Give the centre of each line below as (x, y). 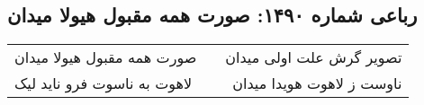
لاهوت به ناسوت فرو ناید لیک (104, 83)
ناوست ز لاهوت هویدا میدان (317, 83)
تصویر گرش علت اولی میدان (314, 57)
